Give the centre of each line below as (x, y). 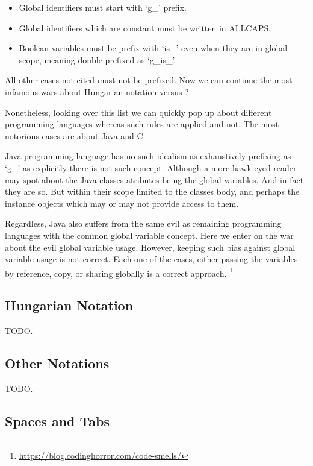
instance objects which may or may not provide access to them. (122, 203)
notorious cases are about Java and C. (75, 135)
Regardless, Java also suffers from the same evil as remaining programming (143, 223)
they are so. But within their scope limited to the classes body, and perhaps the (152, 191)
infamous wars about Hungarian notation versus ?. (98, 91)
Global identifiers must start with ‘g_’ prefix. (103, 7)
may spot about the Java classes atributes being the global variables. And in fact (154, 179)
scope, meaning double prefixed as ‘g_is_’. (98, 59)
